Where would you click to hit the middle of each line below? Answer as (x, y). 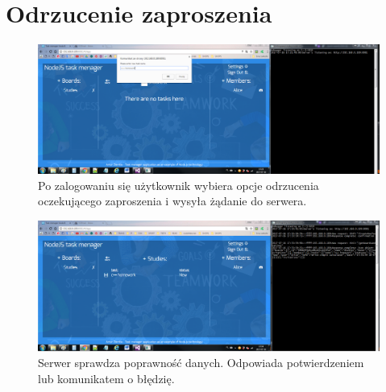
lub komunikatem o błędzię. (106, 378)
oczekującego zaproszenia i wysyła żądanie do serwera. (172, 201)
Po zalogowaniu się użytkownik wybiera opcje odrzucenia (178, 185)
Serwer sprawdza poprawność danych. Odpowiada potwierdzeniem (201, 363)
